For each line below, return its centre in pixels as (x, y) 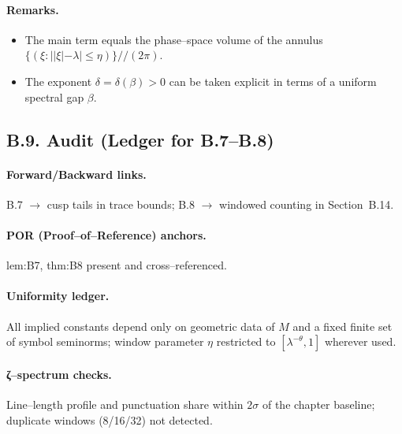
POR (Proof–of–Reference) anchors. (106, 234)
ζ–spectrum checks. (59, 374)
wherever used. (360, 341)
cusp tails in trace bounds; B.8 (121, 204)
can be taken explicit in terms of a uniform (273, 81)
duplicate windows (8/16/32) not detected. (110, 419)
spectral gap (54, 96)
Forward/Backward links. (76, 174)
